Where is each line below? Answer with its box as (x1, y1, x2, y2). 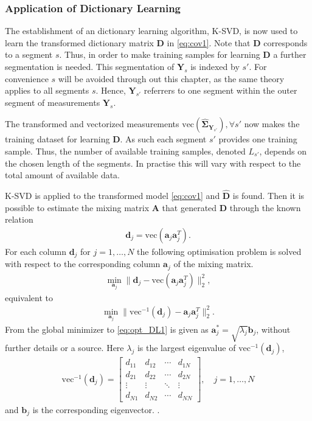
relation (5, 213, 33, 226)
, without (256, 322, 291, 335)
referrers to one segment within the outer (144, 84, 297, 97)
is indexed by (190, 60, 240, 72)
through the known (229, 201, 301, 214)
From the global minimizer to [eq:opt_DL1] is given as (5, 322, 209, 335)
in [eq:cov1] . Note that (167, 36, 251, 49)
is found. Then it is (232, 189, 305, 201)
